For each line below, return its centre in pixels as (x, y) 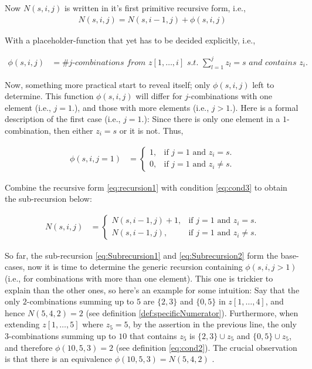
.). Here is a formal (264, 107)
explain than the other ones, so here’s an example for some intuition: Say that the (152, 290)
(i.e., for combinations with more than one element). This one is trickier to (139, 278)
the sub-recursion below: (48, 199)
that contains (153, 335)
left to (263, 84)
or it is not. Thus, (151, 130)
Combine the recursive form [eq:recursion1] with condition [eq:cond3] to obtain (146, 187)
